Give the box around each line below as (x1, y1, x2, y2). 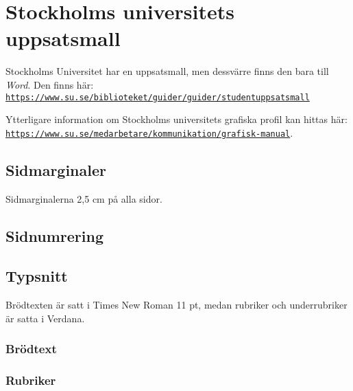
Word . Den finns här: (5, 77, 94, 91)
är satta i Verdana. (5, 311, 85, 325)
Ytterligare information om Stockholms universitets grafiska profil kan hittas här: (5, 112, 348, 126)
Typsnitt (5, 265, 68, 287)
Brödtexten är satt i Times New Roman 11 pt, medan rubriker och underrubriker (5, 298, 348, 312)
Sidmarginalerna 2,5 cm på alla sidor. (5, 191, 162, 205)
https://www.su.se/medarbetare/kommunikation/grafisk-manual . (5, 125, 293, 139)
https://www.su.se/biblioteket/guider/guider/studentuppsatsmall (5, 92, 310, 102)
